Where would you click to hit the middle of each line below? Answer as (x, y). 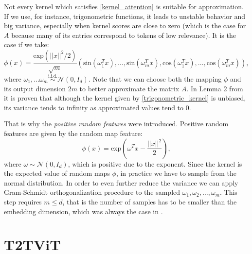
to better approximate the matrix (129, 88)
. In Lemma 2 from (215, 88)
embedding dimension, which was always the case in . (83, 211)
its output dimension (35, 88)
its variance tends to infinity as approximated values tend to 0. (98, 107)
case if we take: (27, 44)
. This (229, 192)
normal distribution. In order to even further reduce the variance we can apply (121, 182)
